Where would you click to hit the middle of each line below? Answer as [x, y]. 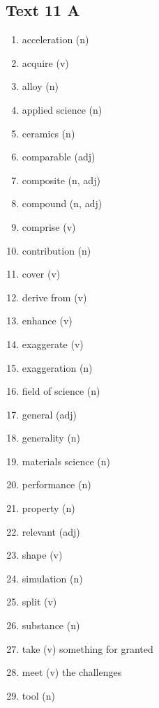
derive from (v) [54, 297]
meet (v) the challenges [72, 672]
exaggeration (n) [57, 367]
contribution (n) [56, 250]
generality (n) [51, 438]
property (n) [48, 508]
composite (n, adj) [61, 180]
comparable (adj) [59, 157]
